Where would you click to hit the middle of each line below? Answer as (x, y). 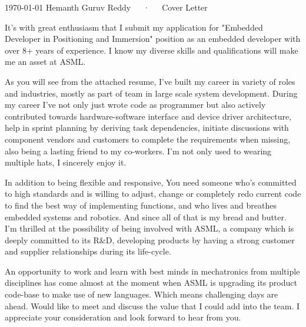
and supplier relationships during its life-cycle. (88, 251)
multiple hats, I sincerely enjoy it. (66, 162)
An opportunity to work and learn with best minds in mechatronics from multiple (152, 271)
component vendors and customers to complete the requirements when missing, (148, 139)
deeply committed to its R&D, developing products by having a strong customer (150, 240)
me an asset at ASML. (45, 62)
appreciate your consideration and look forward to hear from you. (123, 317)
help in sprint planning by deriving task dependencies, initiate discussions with (147, 128)
